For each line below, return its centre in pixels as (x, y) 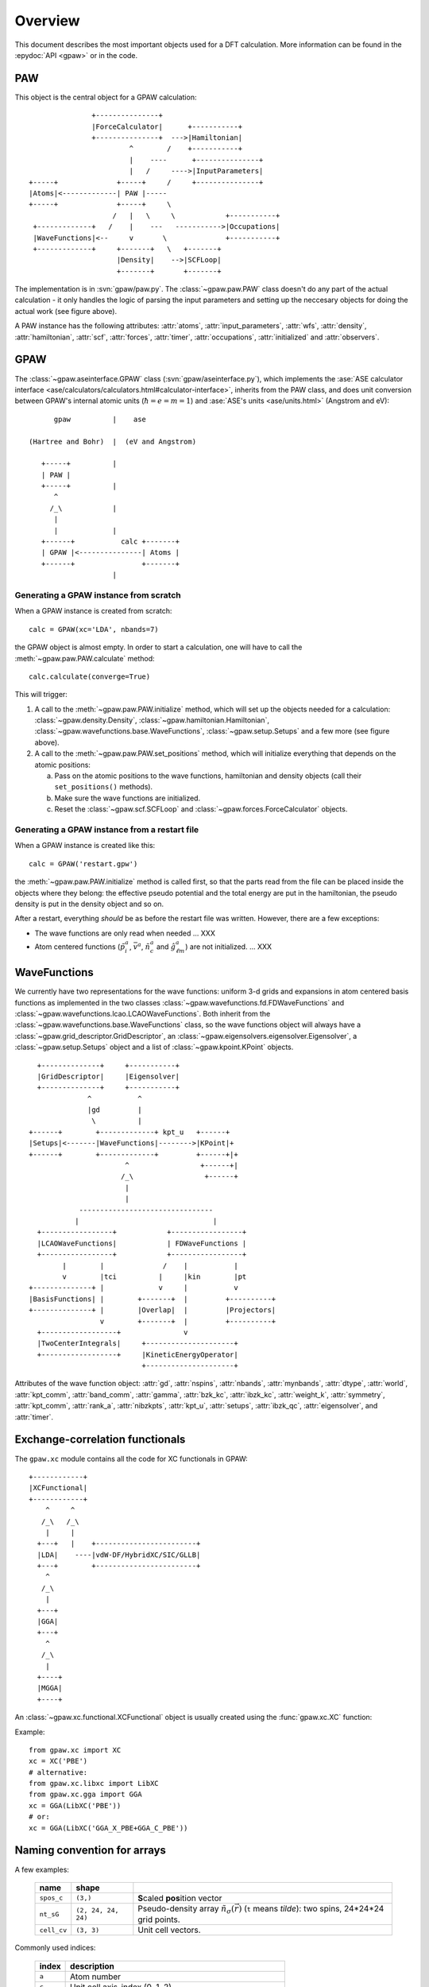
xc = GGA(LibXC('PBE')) (75, 1805)
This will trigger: (41, 695)
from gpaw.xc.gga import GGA (85, 1795)
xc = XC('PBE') (58, 1761)
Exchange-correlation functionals (100, 1440)
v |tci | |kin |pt (155, 1276)
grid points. (159, 1919)
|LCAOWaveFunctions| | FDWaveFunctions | (142, 1243)
